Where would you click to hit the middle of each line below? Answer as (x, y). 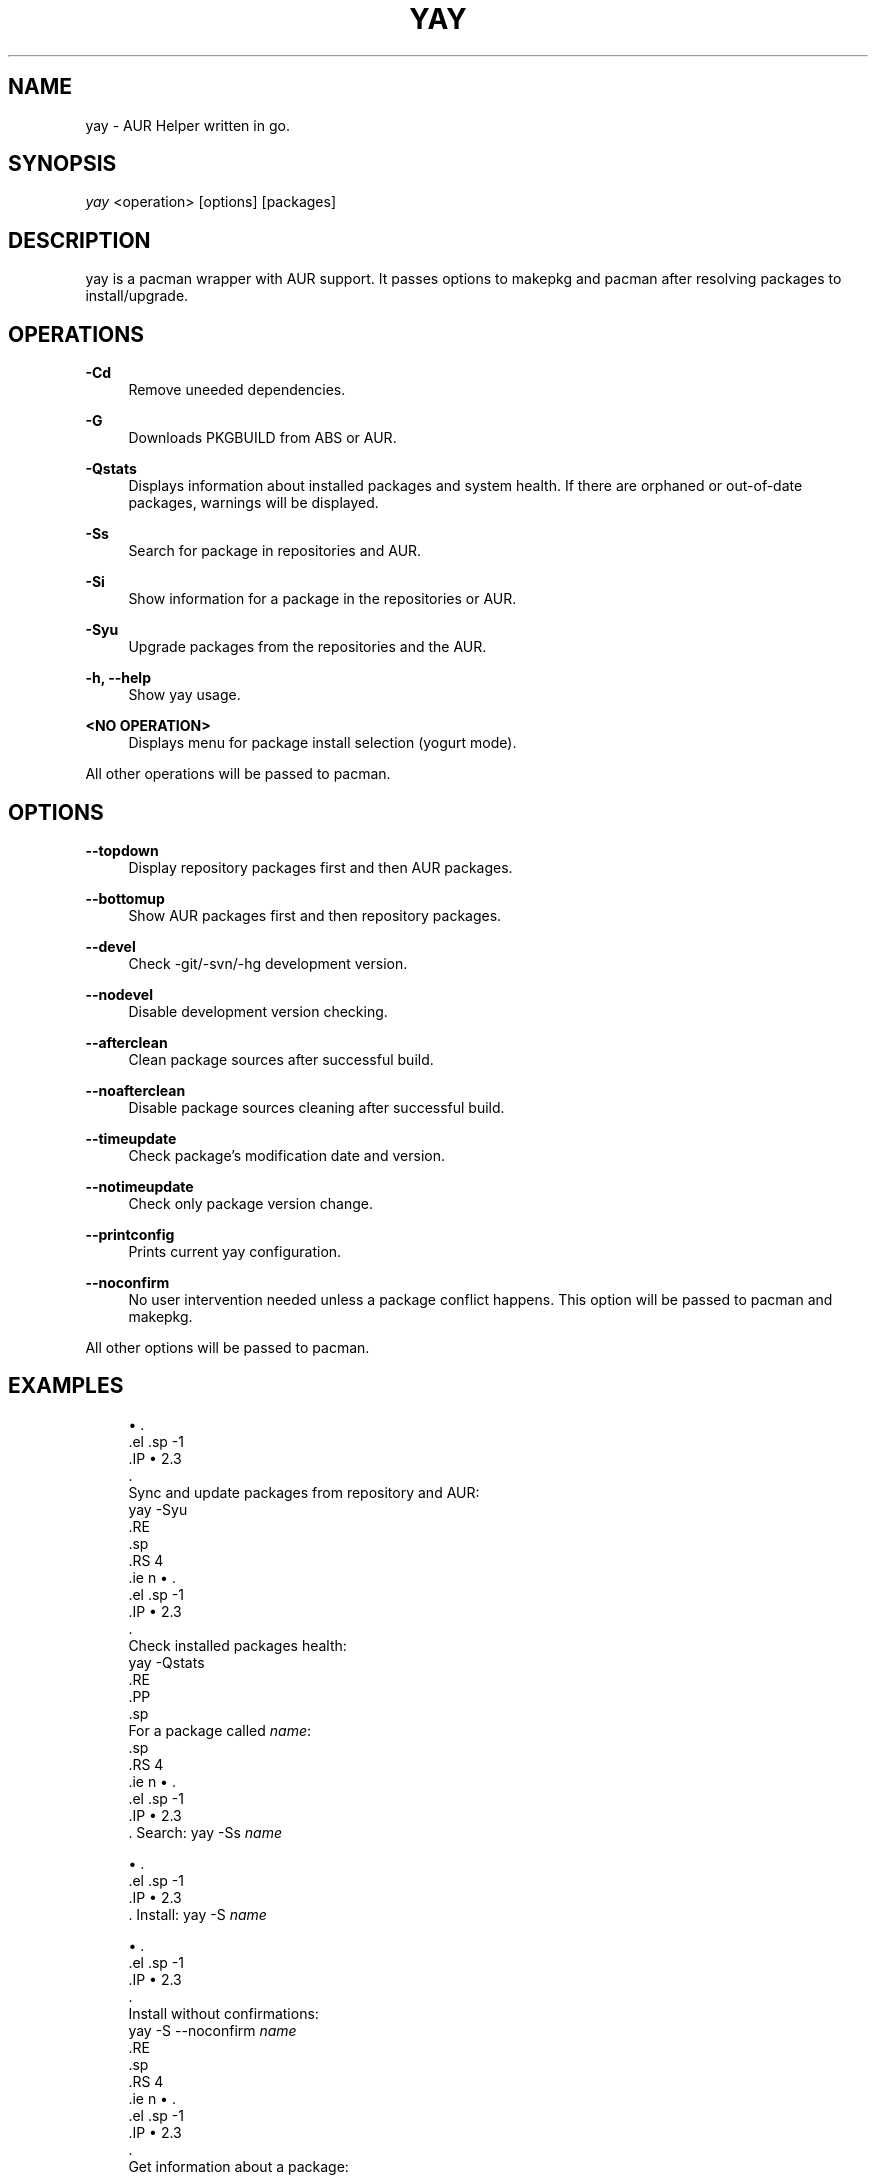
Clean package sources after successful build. (281, 1059)
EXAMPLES (66, 1386)
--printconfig (130, 1234)
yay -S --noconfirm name (212, 2030)
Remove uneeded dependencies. (237, 390)
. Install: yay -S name (197, 1914)
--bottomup (125, 898)
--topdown (122, 850)
